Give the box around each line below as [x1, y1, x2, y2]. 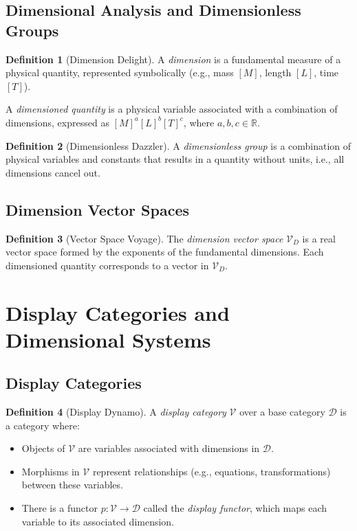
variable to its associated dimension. [21, 514, 175, 528]
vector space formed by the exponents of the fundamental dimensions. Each [6, 245, 324, 259]
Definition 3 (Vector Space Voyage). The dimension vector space [6, 231, 283, 245]
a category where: [6, 418, 80, 432]
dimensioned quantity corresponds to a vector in [6, 258, 209, 272]
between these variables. [21, 477, 123, 492]
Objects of [21, 441, 65, 455]
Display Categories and [6, 298, 230, 326]
